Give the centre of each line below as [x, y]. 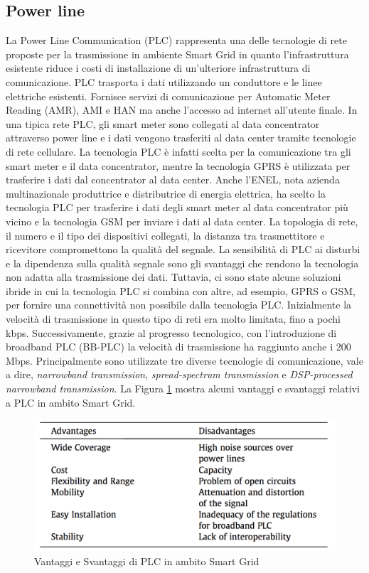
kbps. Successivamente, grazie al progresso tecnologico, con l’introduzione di [171, 332]
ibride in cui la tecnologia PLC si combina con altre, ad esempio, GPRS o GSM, [181, 290]
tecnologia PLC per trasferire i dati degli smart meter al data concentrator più [177, 207]
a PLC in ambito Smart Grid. [71, 402]
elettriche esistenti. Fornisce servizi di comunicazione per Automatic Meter [168, 96]
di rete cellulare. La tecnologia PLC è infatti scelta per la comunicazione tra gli [178, 151]
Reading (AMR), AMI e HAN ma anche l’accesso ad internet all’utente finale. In [182, 110]
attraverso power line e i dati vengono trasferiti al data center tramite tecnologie [181, 138]
